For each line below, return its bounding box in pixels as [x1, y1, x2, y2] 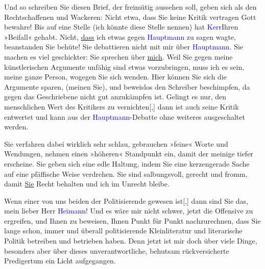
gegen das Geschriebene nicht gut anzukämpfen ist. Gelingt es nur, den [4, 91, 226, 102]
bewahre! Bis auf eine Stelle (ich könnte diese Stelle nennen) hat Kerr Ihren [4, 21, 238, 32]
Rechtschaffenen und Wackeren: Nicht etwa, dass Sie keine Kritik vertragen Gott [4, 11, 256, 22]
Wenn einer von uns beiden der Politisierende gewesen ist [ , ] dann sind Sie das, [4, 195, 249, 206]
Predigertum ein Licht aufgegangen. [4, 255, 116, 266]
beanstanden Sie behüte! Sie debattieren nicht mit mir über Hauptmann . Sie [4, 41, 244, 52]
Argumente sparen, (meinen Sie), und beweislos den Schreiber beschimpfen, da [4, 81, 250, 92]
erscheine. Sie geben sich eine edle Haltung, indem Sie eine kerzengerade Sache [4, 158, 250, 169]
